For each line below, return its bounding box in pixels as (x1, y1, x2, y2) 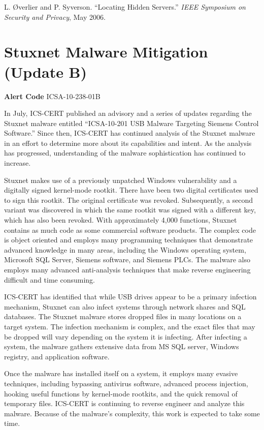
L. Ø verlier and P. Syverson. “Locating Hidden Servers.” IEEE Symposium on (4, 2, 246, 12)
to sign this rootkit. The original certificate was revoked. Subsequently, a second (4, 194, 253, 205)
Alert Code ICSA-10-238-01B (4, 90, 101, 101)
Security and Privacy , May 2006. (4, 11, 106, 22)
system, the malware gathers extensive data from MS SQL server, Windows (4, 341, 239, 352)
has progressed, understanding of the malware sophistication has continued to (4, 147, 246, 158)
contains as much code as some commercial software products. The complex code (4, 224, 256, 235)
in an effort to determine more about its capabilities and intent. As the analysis (4, 137, 252, 148)
